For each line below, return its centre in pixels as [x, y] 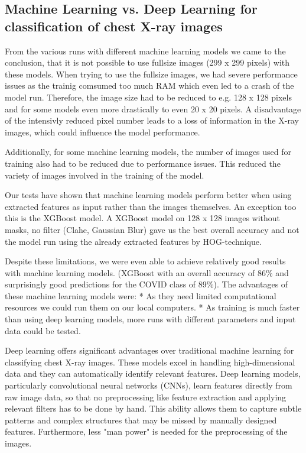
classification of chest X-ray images [114, 26]
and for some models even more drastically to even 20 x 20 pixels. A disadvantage [153, 109]
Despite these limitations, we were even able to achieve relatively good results [145, 261]
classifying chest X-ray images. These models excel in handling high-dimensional [150, 362]
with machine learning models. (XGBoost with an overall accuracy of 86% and [147, 272]
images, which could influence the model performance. [102, 132]
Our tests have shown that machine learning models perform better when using [148, 195]
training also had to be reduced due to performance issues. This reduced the [143, 163]
